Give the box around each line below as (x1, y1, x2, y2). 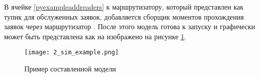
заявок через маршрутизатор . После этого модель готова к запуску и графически (4, 21, 255, 32)
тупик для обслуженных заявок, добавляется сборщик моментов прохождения (4, 11, 244, 22)
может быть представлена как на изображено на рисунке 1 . (4, 31, 187, 41)
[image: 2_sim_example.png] (24, 49, 119, 56)
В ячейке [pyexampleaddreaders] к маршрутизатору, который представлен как (4, 2, 244, 12)
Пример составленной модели (24, 63, 116, 74)
